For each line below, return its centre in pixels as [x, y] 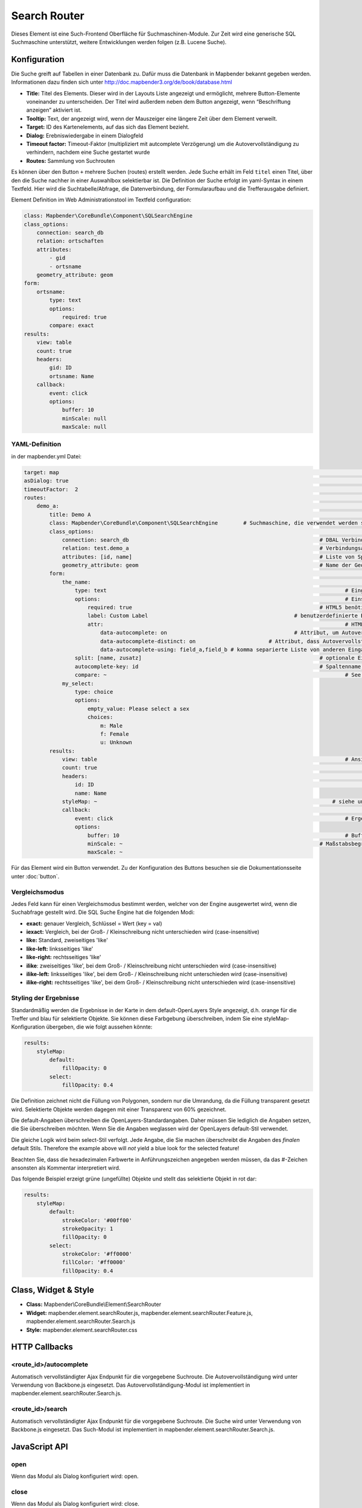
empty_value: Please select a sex [138, 708]
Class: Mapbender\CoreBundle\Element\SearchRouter [94, 1304]
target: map [42, 472]
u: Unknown [116, 743]
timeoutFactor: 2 [51, 489]
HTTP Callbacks [42, 1347]
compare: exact [72, 325]
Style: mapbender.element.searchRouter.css [82, 1329]
